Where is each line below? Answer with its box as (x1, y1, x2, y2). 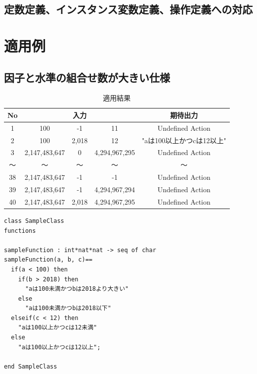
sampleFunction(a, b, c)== (4, 256, 92, 264)
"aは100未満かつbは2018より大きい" (25, 285, 129, 293)
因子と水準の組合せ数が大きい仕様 (4, 69, 170, 85)
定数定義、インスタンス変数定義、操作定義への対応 (4, 1, 253, 17)
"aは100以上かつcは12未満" (18, 324, 97, 331)
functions (4, 227, 36, 234)
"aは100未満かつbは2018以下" (25, 305, 111, 312)
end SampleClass (4, 363, 57, 370)
